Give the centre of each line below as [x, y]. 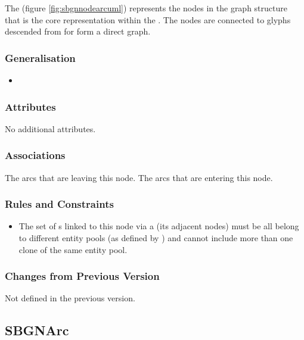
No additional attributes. [50, 128]
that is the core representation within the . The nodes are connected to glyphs [148, 19]
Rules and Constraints [59, 204]
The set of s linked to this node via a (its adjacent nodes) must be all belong [159, 226]
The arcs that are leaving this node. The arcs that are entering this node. [139, 177]
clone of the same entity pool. [73, 249]
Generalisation [40, 57]
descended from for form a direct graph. [78, 31]
